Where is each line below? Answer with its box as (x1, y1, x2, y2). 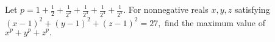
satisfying (234, 3, 270, 15)
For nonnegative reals (128, 3, 209, 15)
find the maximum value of (165, 16, 265, 29)
